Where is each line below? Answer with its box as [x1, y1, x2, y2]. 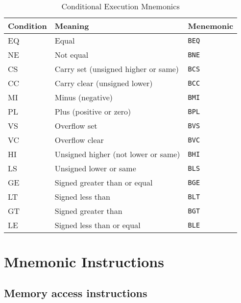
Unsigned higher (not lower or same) [54, 148, 180, 160]
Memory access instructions [4, 285, 147, 300]
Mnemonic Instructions [4, 252, 164, 272]
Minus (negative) [54, 92, 113, 103]
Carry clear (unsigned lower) [54, 77, 153, 89]
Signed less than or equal [54, 219, 141, 231]
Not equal [54, 49, 89, 60]
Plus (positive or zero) [54, 106, 131, 117]
